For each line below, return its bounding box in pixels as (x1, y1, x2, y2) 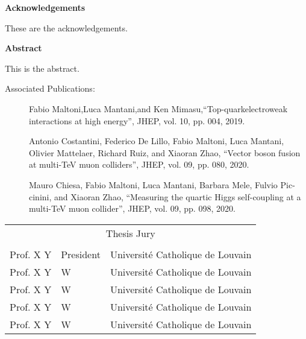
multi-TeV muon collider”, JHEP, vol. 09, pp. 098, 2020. (29, 202, 236, 215)
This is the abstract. (5, 62, 80, 74)
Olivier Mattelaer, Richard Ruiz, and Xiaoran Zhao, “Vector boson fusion (29, 146, 301, 159)
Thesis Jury (105, 226, 155, 240)
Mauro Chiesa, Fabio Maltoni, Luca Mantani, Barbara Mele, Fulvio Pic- (29, 178, 295, 191)
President (61, 247, 101, 261)
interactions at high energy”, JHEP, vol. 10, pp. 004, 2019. (29, 114, 245, 127)
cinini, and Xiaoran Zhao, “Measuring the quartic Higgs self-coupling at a (29, 190, 301, 203)
